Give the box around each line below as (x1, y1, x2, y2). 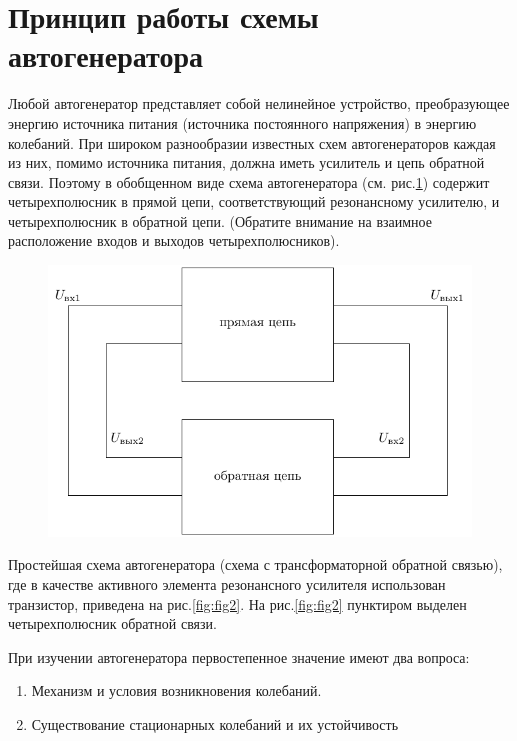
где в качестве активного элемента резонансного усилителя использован (8, 573, 446, 594)
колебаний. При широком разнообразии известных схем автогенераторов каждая (8, 132, 496, 153)
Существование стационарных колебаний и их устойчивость (31, 713, 399, 734)
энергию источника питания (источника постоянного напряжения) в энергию (8, 112, 477, 133)
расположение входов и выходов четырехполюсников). (8, 230, 340, 251)
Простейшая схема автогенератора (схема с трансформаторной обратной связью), (8, 554, 503, 575)
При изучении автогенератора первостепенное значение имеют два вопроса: (8, 646, 470, 667)
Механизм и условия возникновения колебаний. (31, 680, 322, 701)
